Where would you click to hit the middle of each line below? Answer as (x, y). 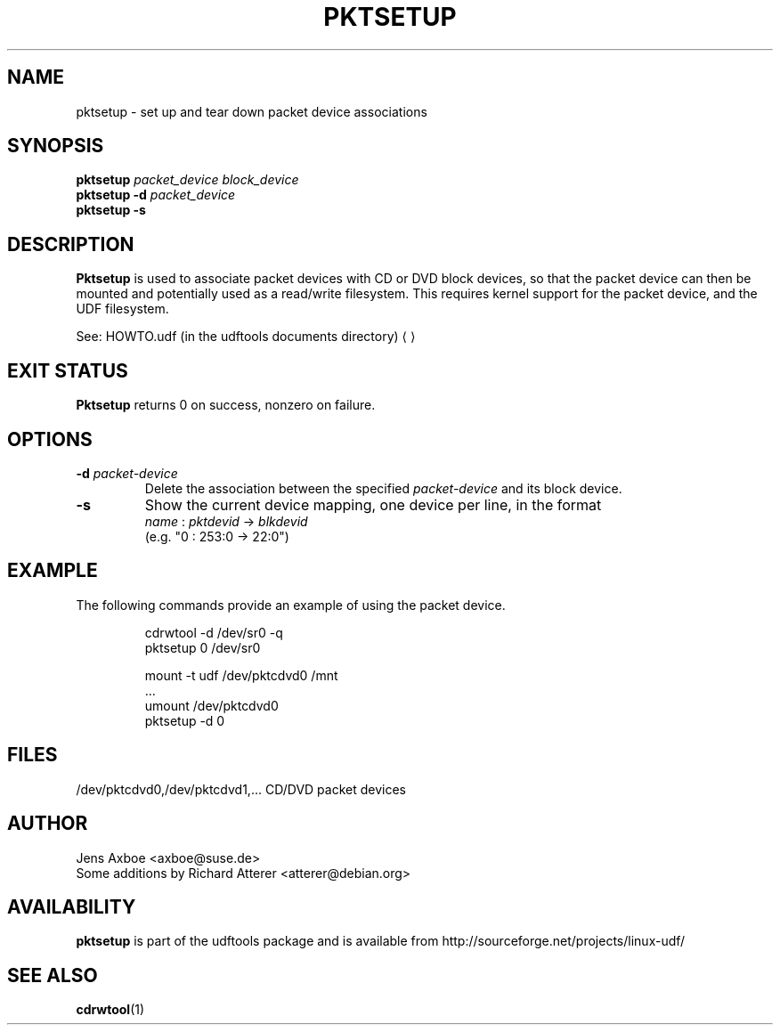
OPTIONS (50, 439)
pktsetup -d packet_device (156, 195)
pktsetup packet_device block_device (187, 180)
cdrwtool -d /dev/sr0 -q (214, 632)
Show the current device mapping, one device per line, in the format (373, 504)
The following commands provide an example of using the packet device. (291, 605)
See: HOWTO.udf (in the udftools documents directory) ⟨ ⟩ (246, 337)
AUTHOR (48, 824)
